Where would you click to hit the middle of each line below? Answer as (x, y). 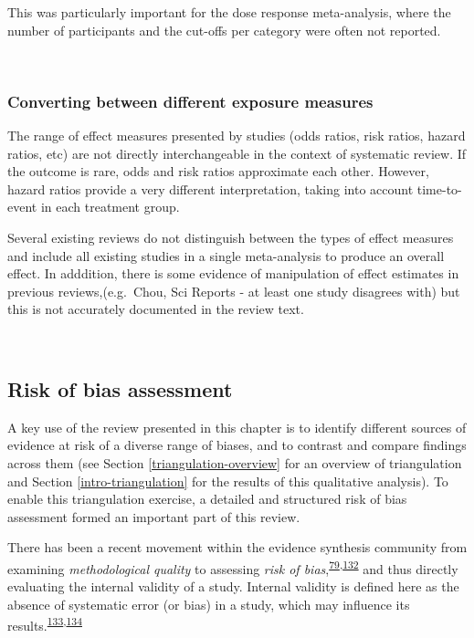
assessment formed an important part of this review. (154, 516)
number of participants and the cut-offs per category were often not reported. (224, 30)
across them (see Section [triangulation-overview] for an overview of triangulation (235, 462)
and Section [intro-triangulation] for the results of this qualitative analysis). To (228, 481)
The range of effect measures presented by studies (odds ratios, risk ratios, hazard (237, 135)
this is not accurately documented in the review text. (156, 309)
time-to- (439, 188)
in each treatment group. (110, 207)
